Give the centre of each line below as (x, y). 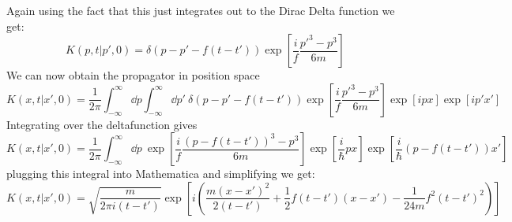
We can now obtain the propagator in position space (133, 75)
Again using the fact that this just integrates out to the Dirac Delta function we (201, 10)
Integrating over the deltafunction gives (102, 124)
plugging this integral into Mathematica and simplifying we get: (161, 174)
